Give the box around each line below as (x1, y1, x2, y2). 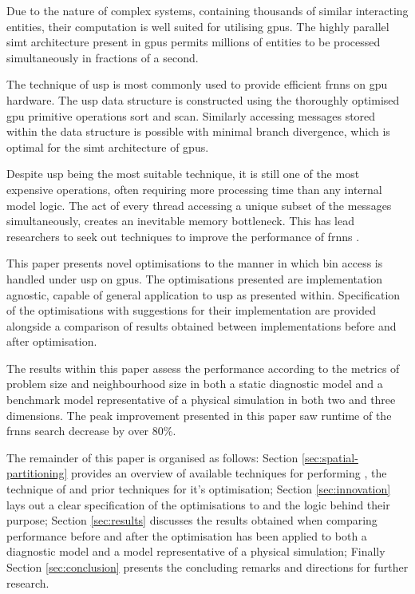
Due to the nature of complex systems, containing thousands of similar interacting (6, 2, 409, 18)
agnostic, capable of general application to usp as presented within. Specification (6, 286, 401, 303)
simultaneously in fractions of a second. (6, 49, 199, 65)
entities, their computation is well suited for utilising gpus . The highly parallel (6, 18, 389, 34)
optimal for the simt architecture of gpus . (6, 138, 209, 155)
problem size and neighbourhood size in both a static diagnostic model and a (6, 375, 383, 392)
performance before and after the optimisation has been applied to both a (6, 527, 367, 544)
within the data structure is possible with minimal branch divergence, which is (6, 123, 390, 140)
